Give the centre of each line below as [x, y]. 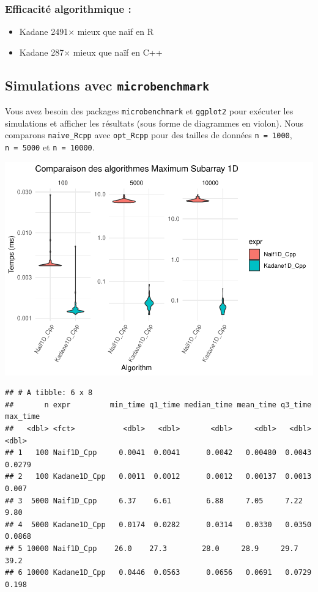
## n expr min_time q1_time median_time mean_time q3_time [158, 405]
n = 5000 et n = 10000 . [50, 147]
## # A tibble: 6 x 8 [49, 393]
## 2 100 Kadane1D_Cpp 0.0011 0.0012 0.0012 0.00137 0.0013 [158, 477]
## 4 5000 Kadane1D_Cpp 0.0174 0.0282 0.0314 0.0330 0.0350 [158, 524]
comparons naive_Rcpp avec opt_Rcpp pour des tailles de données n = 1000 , [149, 135]
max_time [23, 417]
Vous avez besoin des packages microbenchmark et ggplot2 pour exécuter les [149, 111]
